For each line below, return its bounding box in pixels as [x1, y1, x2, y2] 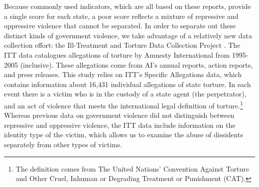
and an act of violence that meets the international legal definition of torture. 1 [4, 98, 243, 110]
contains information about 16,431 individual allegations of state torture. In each [4, 79, 251, 89]
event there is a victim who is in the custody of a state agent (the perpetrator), [4, 89, 247, 99]
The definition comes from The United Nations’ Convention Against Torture [15, 163, 249, 174]
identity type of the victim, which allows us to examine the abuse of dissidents [4, 129, 243, 140]
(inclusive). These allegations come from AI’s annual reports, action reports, [20, 59, 253, 70]
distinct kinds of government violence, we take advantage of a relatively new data [4, 30, 252, 40]
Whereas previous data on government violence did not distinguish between [4, 110, 235, 120]
